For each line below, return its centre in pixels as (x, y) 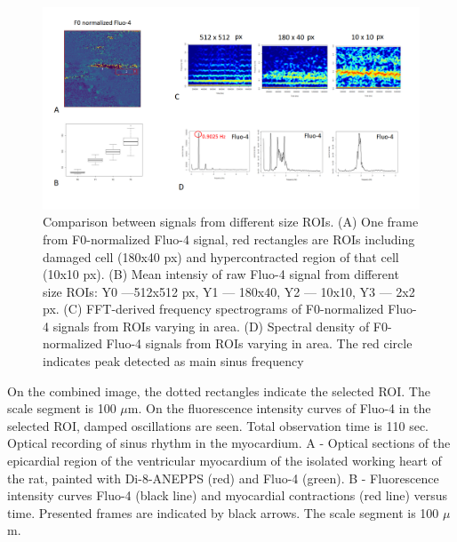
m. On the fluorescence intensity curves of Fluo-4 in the (279, 408)
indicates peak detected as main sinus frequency (173, 361)
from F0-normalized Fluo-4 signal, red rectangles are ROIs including (229, 239)
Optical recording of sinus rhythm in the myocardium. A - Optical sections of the (229, 443)
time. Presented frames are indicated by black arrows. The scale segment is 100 (223, 512)
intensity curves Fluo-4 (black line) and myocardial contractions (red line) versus (228, 495)
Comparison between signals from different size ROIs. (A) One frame (231, 222)
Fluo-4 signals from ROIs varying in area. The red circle (259, 343)
